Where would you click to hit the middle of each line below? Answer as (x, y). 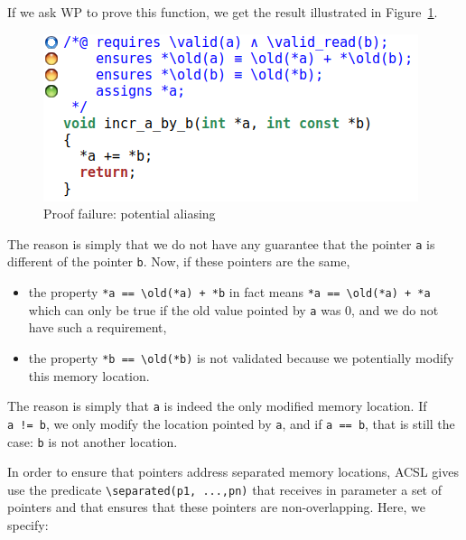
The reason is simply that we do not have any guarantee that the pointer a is (221, 243)
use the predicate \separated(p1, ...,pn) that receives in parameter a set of (225, 489)
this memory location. (89, 375)
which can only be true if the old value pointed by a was (185, 309)
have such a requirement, (98, 327)
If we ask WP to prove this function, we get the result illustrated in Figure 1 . (223, 12)
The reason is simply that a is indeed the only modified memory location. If (217, 406)
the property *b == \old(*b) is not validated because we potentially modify (241, 358)
